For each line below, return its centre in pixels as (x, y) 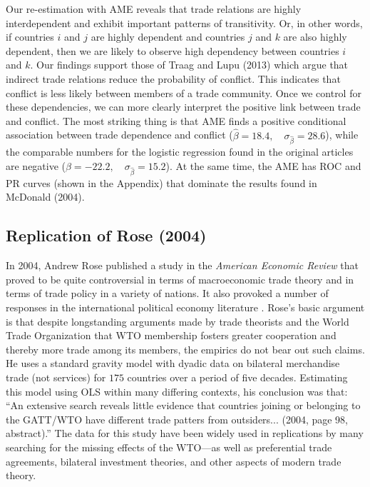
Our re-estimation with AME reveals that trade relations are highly (154, 9)
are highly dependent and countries (168, 37)
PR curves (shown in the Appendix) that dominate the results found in (161, 182)
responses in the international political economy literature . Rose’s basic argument (185, 307)
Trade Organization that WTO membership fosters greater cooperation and (171, 335)
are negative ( (36, 166)
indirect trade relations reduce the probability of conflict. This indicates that (173, 78)
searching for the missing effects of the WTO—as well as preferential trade (169, 447)
